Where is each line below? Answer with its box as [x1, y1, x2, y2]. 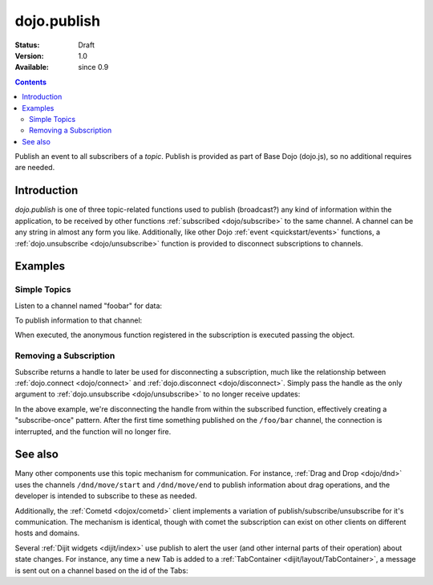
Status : [14, 40, 40, 50]
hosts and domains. [14, 528, 80, 538]
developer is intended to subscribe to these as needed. [14, 491, 197, 501]
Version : [14, 51, 44, 60]
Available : [14, 63, 50, 72]
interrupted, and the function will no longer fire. [14, 426, 172, 437]
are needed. [14, 163, 55, 173]
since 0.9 [78, 63, 109, 72]
